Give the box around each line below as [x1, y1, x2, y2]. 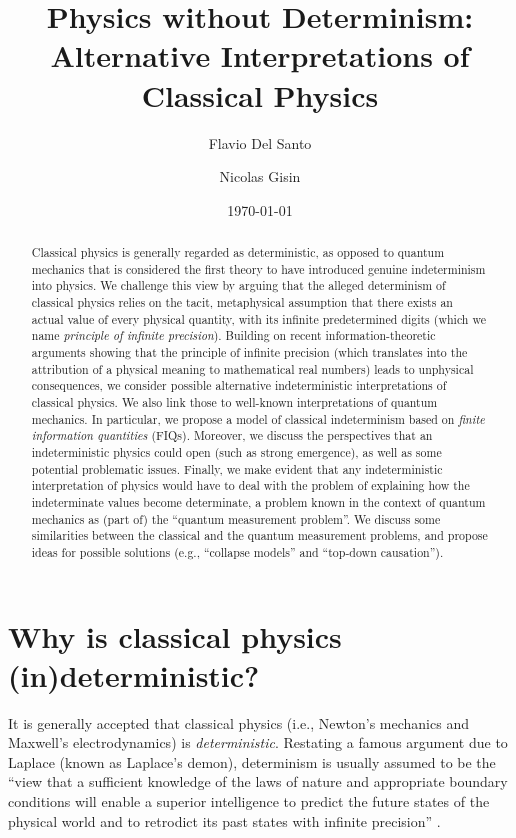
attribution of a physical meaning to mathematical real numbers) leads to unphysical [31, 360, 474, 377]
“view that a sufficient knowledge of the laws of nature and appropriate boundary [8, 771, 508, 792]
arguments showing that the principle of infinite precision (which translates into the [31, 344, 468, 361]
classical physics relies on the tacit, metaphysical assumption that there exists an [31, 294, 453, 311]
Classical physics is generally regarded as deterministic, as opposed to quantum [31, 244, 445, 261]
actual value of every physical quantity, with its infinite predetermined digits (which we [31, 310, 486, 327]
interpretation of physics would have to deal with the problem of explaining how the [31, 477, 470, 494]
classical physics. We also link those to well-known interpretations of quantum [31, 393, 438, 410]
